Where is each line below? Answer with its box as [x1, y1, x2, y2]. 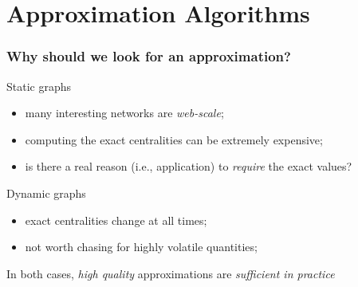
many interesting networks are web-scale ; [25, 104, 224, 121]
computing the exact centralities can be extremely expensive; [25, 131, 323, 147]
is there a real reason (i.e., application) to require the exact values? [25, 158, 352, 175]
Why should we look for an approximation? [6, 46, 291, 66]
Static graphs [6, 77, 72, 94]
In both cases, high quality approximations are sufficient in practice [6, 265, 335, 281]
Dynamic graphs [6, 184, 86, 201]
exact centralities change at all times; [25, 211, 207, 228]
